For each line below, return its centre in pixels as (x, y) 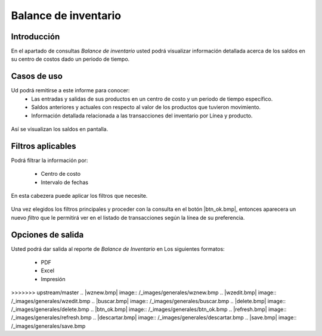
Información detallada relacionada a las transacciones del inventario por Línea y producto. (142, 116)
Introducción (35, 37)
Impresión (53, 279)
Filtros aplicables (44, 146)
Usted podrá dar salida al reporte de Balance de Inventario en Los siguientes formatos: (118, 249)
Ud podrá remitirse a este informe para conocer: (70, 91)
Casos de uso (37, 77)
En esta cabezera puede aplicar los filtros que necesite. (79, 196)
